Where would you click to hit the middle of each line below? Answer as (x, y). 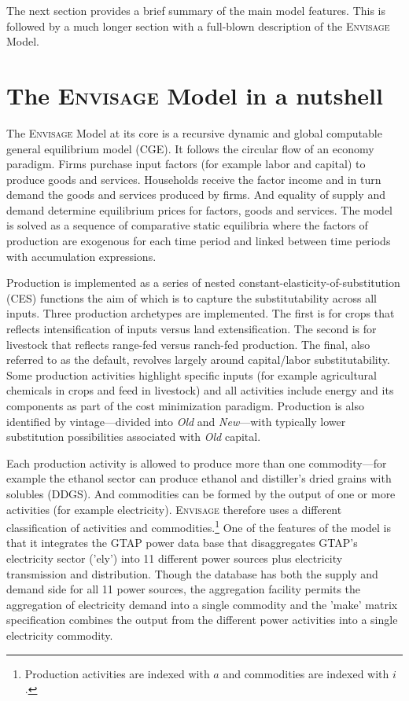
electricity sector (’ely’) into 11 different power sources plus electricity (175, 558)
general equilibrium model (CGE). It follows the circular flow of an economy (190, 148)
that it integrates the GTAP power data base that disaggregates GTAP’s (182, 543)
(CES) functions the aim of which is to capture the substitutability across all (192, 297)
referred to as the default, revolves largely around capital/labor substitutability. (198, 360)
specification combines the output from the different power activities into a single (202, 620)
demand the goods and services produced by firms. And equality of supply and (196, 195)
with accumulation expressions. (81, 256)
